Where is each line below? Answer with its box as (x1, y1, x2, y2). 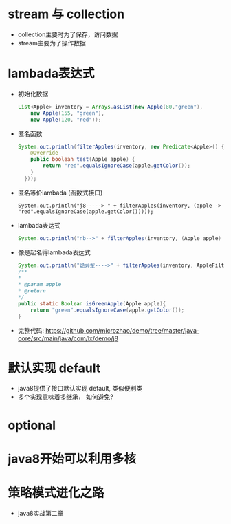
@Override (30, 149, 58, 157)
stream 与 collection (8, 6, 125, 22)
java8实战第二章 (17, 509, 64, 517)
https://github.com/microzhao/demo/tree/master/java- (45, 326, 200, 334)
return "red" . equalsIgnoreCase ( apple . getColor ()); (43, 162, 191, 169)
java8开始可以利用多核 (8, 451, 137, 466)
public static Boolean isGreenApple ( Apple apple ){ (17, 300, 166, 307)
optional (8, 417, 56, 433)
